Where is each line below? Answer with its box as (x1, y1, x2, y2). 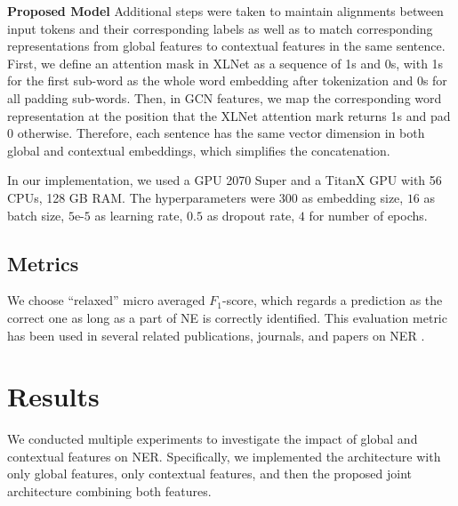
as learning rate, (94, 205, 183, 224)
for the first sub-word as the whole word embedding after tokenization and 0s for (7, 71, 447, 90)
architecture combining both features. (7, 482, 212, 501)
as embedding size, (301, 188, 404, 206)
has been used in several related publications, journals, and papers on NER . (7, 325, 425, 344)
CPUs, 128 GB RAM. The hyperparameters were (7, 188, 276, 206)
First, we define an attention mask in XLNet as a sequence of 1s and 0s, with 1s (7, 53, 444, 72)
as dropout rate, (206, 205, 295, 224)
